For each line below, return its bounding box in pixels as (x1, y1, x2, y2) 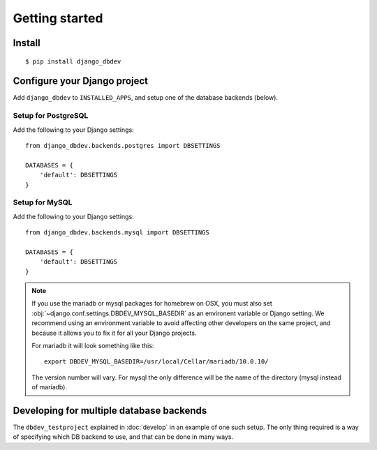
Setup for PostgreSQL (13, 111, 89, 121)
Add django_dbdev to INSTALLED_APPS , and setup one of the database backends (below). (13, 93, 279, 102)
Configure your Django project (13, 75, 148, 87)
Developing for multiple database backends (13, 405, 207, 417)
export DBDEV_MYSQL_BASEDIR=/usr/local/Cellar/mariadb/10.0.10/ (44, 358, 269, 366)
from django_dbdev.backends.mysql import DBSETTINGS (25, 229, 209, 237)
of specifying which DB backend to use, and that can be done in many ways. (13, 433, 234, 441)
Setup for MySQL (13, 197, 73, 207)
